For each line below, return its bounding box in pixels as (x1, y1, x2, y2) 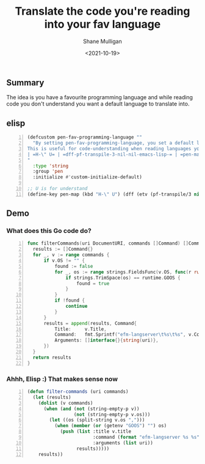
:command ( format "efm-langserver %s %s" (92, 434, 200, 441)
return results (32, 354, 71, 360)
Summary (6, 77, 45, 88)
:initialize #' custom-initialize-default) (32, 174, 142, 180)
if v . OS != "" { (43, 257, 85, 264)
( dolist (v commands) (38, 400, 93, 406)
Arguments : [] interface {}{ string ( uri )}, (54, 337, 159, 344)
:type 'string (32, 162, 69, 169)
